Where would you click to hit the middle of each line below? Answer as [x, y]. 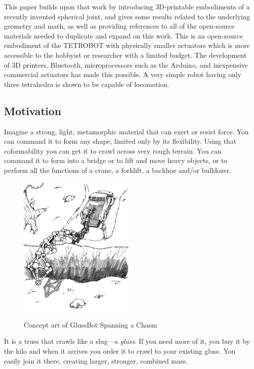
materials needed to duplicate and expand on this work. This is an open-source [124, 35]
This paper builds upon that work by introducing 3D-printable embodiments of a [127, 6]
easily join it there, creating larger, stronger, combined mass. [96, 360]
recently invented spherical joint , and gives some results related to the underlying [127, 16]
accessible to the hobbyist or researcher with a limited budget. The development [126, 55]
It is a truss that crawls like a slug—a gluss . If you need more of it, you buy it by [127, 341]
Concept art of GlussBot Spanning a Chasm [90, 324]
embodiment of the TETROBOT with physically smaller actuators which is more [127, 45]
